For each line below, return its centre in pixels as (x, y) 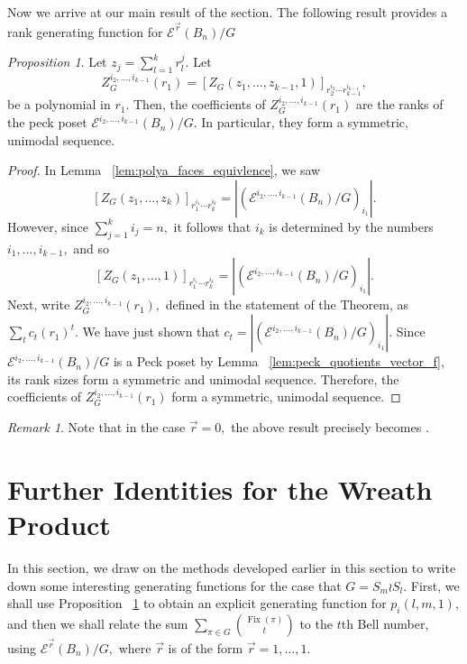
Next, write (39, 304)
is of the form (206, 648)
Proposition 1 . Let (57, 62)
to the (316, 623)
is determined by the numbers (351, 226)
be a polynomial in (59, 104)
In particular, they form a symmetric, (305, 122)
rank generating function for (85, 31)
